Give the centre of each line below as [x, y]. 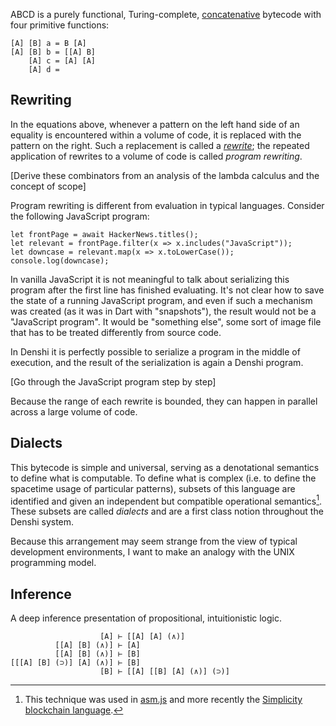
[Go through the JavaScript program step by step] [113, 381]
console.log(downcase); [60, 260]
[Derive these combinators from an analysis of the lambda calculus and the [165, 175]
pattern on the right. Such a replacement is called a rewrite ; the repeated [160, 145]
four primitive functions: [60, 25]
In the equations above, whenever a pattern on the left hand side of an [155, 124]
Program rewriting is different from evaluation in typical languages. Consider [167, 205]
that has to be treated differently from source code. [116, 332]
